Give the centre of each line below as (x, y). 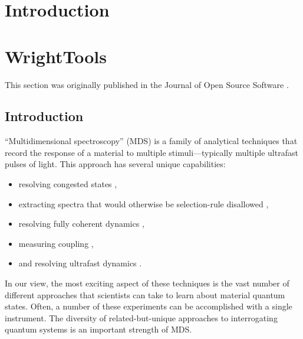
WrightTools (56, 56)
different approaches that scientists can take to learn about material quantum (145, 294)
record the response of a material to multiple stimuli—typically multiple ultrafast (151, 152)
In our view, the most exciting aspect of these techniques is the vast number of (147, 283)
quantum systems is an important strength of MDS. (98, 329)
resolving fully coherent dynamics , (81, 224)
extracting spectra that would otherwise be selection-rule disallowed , (144, 203)
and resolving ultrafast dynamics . (80, 263)
